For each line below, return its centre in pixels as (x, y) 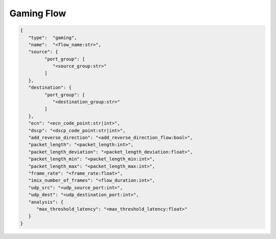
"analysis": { (46, 202)
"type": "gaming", (53, 38)
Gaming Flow (38, 13)
